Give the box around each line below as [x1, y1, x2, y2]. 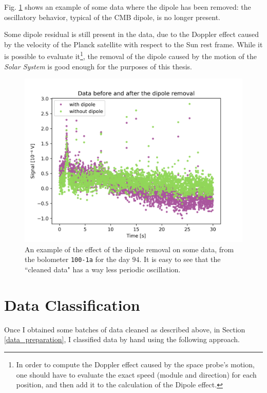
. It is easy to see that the [139, 254, 221, 265]
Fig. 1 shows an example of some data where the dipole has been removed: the [4, 2, 251, 12]
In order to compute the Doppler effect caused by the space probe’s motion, [16, 359, 255, 369]
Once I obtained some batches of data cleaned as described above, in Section [4, 324, 245, 334]
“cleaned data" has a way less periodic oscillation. [25, 264, 181, 275]
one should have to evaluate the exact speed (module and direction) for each [16, 369, 257, 380]
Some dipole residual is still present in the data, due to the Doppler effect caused [4, 29, 259, 40]
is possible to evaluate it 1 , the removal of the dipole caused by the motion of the [4, 49, 257, 62]
